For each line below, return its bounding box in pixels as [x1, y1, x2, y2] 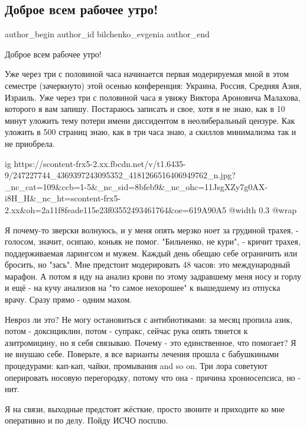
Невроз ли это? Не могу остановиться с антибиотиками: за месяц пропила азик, [5, 313, 293, 325]
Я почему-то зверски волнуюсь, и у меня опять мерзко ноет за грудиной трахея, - [5, 223, 299, 236]
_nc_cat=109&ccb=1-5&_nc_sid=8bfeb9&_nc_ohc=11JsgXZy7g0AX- [5, 180, 268, 192]
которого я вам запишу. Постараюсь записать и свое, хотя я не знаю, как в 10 [5, 102, 285, 115]
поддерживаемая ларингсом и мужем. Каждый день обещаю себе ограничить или [5, 246, 297, 259]
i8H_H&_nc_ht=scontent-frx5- [5, 192, 121, 204]
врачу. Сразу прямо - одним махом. [5, 293, 132, 306]
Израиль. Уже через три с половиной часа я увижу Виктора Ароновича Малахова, [5, 91, 301, 103]
